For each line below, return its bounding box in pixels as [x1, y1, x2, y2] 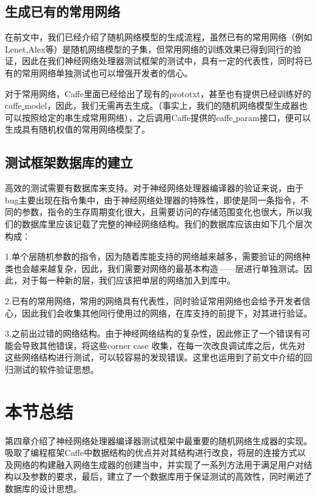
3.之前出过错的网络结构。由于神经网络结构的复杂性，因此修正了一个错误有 [5, 327, 302, 340]
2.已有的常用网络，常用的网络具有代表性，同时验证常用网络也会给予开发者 [5, 294, 302, 307]
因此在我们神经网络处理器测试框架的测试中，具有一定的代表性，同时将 [21, 54, 304, 67]
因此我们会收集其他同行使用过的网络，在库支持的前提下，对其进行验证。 [21, 306, 312, 319]
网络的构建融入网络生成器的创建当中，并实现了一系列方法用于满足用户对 [13, 458, 304, 471]
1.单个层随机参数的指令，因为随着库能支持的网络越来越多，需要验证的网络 [5, 250, 302, 263]
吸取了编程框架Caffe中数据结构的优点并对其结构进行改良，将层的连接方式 [5, 446, 297, 459]
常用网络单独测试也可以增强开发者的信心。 [21, 66, 193, 79]
